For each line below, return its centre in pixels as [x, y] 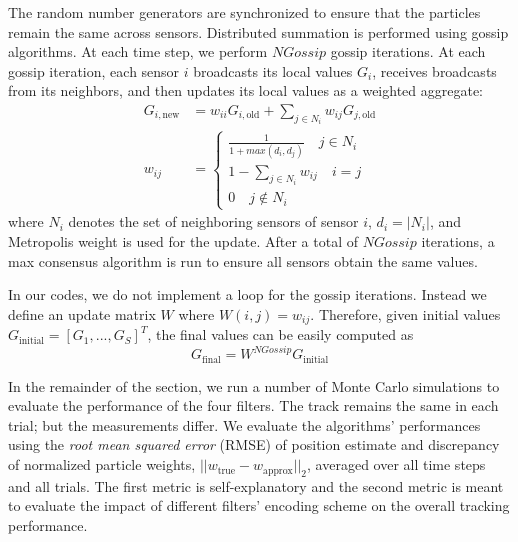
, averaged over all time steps [396, 464]
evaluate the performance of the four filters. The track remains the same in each [253, 405]
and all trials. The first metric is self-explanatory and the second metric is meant [256, 485]
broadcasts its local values [273, 70]
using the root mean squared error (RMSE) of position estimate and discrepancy [254, 444]
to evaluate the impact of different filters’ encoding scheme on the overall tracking [259, 505]
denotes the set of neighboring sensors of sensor [213, 221]
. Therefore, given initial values [405, 313]
